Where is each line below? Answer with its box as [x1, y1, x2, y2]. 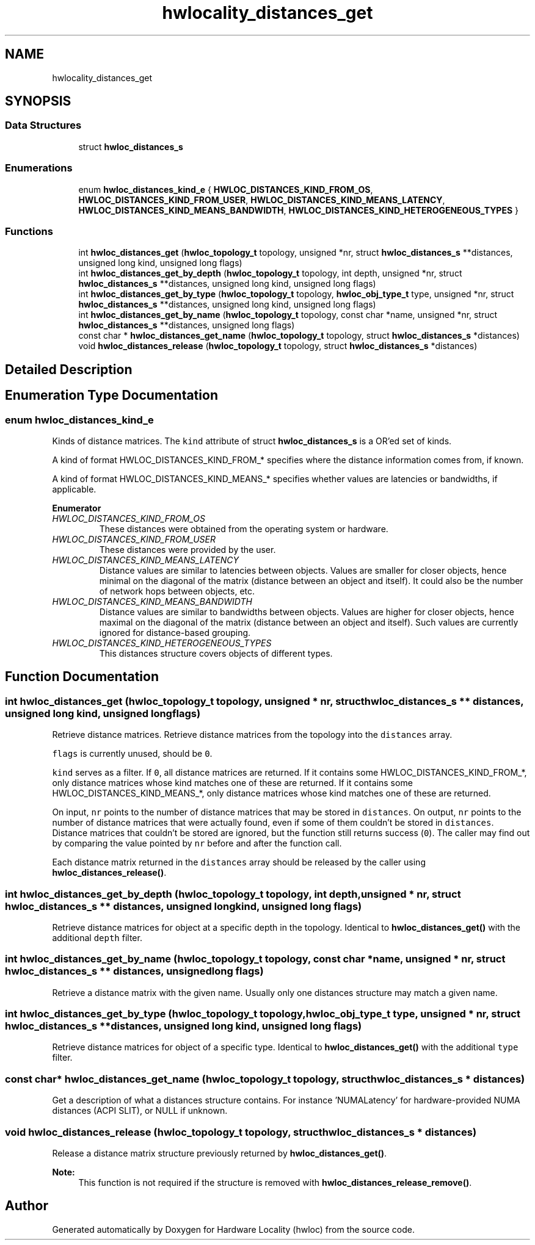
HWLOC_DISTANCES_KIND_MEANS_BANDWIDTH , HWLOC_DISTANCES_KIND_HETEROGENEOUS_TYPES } [78, 204, 519, 215]
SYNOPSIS [5, 93, 71, 109]
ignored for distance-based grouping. [99, 627, 251, 638]
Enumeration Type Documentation [5, 388, 218, 403]
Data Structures [5, 119, 82, 132]
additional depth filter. [52, 932, 142, 943]
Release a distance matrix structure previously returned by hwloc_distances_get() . [52, 1147, 387, 1158]
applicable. [52, 483, 96, 494]
